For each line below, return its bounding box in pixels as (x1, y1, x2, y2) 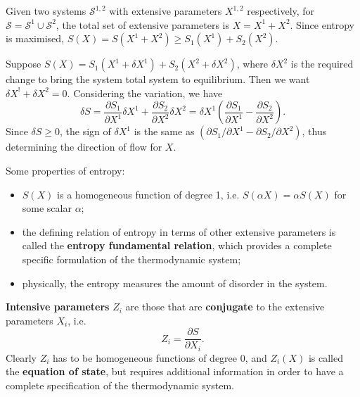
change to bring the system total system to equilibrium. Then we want (6, 72, 310, 87)
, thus (302, 124, 327, 139)
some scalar (22, 201, 72, 215)
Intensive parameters (6, 299, 110, 314)
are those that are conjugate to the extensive (125, 299, 325, 314)
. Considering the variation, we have (67, 85, 223, 100)
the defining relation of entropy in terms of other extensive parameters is (22, 224, 336, 239)
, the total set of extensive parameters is (56, 17, 229, 32)
